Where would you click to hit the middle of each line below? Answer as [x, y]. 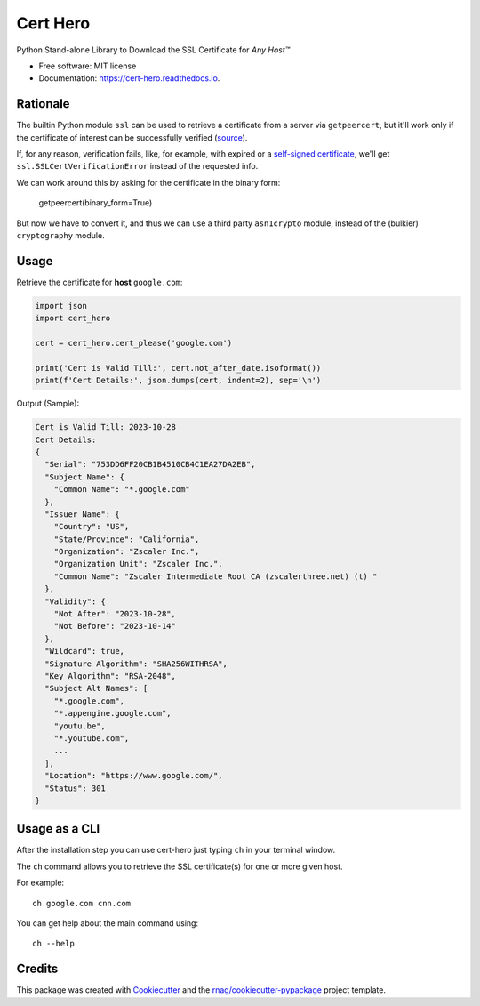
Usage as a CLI [58, 829]
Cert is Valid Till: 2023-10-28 [106, 427]
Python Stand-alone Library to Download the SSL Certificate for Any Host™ [153, 50]
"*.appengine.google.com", [113, 713]
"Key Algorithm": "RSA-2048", [111, 676]
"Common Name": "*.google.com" [122, 490]
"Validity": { [76, 601]
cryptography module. [61, 235]
